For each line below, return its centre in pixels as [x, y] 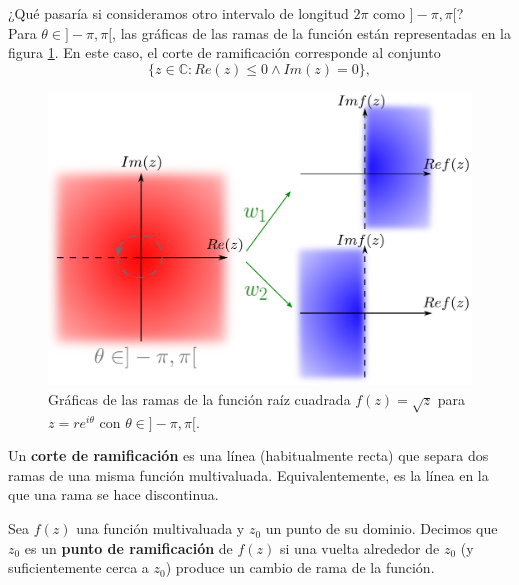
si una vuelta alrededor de [359, 547]
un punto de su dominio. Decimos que [381, 528]
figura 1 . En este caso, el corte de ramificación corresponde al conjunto [224, 52]
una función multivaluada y [160, 528]
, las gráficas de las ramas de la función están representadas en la [311, 32]
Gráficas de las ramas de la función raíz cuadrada [199, 398]
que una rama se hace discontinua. [113, 494]
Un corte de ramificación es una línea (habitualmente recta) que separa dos [248, 455]
